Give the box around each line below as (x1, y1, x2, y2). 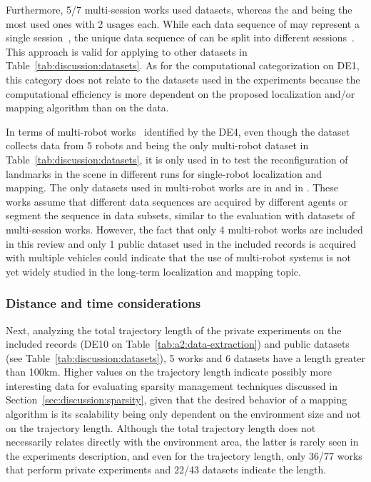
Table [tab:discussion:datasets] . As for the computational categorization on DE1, (6, 58, 360, 73)
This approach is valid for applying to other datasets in (6, 44, 248, 59)
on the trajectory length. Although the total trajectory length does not (6, 420, 316, 435)
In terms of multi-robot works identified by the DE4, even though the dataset (6, 124, 350, 139)
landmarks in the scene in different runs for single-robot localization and (6, 166, 322, 181)
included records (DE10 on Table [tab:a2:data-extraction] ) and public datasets (6, 336, 350, 351)
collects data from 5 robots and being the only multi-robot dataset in (6, 138, 309, 153)
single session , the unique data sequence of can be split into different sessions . (6, 30, 355, 45)
